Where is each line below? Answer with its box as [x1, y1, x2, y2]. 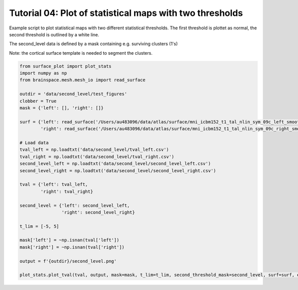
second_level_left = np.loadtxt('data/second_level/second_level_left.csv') [19, 161, 211, 167]
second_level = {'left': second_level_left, [19, 202, 130, 208]
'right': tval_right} [40, 189, 93, 194]
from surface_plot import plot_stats [19, 63, 112, 69]
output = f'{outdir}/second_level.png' [19, 258, 117, 264]
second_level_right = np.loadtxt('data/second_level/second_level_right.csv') [19, 168, 216, 174]
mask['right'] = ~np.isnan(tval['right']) [19, 244, 125, 250]
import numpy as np [19, 70, 67, 76]
